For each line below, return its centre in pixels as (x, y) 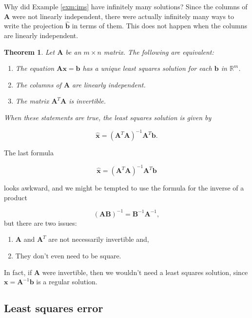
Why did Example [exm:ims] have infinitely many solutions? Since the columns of (126, 6)
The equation (35, 68)
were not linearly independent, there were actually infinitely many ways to (123, 16)
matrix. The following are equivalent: (159, 52)
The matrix (32, 101)
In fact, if (18, 272)
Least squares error (54, 308)
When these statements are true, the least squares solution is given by (108, 117)
